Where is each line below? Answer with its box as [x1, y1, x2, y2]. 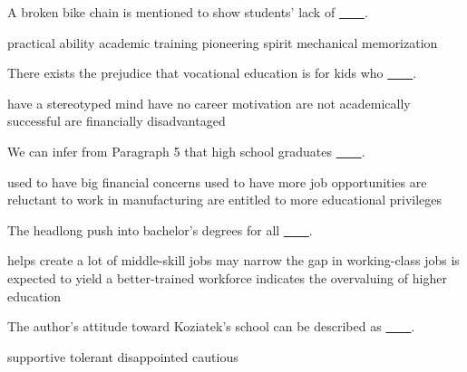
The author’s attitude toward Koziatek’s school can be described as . [7, 317, 415, 336]
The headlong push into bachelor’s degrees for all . [7, 220, 313, 239]
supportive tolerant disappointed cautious [7, 347, 238, 366]
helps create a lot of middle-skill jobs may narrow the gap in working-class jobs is [7, 251, 460, 270]
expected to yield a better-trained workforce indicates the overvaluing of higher [7, 268, 447, 287]
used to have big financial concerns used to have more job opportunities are [7, 172, 427, 191]
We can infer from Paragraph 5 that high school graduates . [7, 141, 365, 160]
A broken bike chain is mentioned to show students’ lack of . [7, 3, 368, 21]
